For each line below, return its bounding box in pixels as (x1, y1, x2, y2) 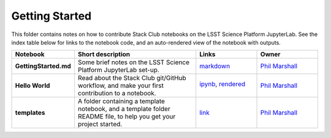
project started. (77, 120, 123, 128)
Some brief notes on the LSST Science (77, 58, 190, 67)
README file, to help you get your (77, 112, 176, 121)
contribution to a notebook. (77, 89, 156, 98)
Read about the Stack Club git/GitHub (77, 74, 186, 82)
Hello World (15, 81, 50, 90)
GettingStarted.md (15, 62, 72, 70)
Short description (77, 50, 131, 59)
